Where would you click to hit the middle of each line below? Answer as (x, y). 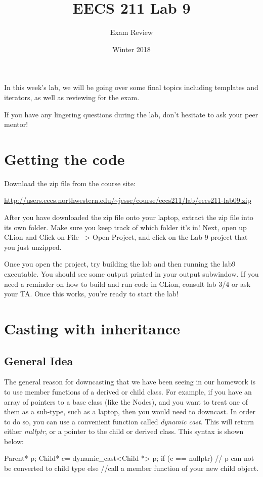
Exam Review (131, 32)
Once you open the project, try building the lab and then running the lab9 (120, 264)
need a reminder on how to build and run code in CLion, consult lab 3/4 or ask (127, 284)
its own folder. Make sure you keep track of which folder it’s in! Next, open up (125, 227)
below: (14, 441)
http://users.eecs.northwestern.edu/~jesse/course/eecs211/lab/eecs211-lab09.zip (128, 200)
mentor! (16, 124)
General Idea (39, 360)
